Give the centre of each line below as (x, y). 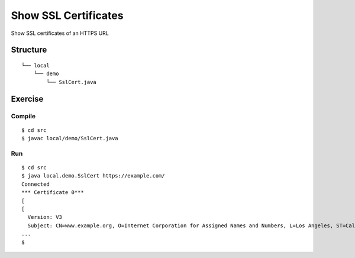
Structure (29, 50)
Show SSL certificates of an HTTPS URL (60, 33)
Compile (23, 116)
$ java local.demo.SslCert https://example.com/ (93, 176)
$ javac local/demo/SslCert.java (70, 138)
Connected (35, 184)
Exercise (27, 99)
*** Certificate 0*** (53, 193)
